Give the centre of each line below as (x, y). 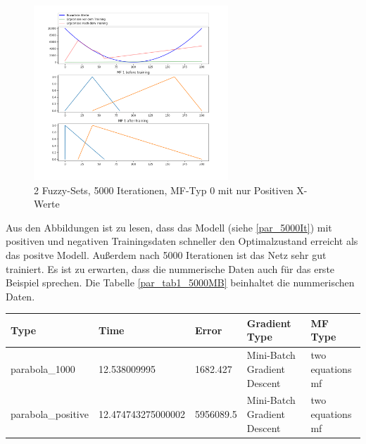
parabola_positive (50, 413)
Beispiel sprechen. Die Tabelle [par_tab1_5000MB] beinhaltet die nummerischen (180, 283)
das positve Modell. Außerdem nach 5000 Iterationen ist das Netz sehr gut (166, 255)
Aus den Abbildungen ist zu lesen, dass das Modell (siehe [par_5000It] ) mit (169, 227)
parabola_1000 (43, 368)
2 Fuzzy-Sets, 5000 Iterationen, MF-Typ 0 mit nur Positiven (164, 190)
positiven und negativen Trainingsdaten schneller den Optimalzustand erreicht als (182, 241)
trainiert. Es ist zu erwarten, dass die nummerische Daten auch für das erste (170, 268)
